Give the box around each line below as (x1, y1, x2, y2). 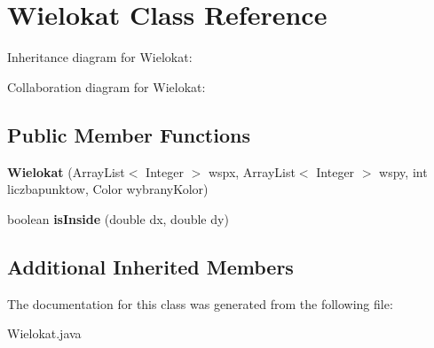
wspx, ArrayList (208, 162, 296, 181)
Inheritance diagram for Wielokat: (7, 48, 193, 66)
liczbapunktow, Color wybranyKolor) (7, 180, 209, 198)
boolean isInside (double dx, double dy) (7, 209, 229, 228)
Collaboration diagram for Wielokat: (7, 77, 206, 96)
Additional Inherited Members (7, 252, 294, 280)
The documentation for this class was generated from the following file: (7, 294, 393, 313)
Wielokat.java (7, 324, 82, 343)
